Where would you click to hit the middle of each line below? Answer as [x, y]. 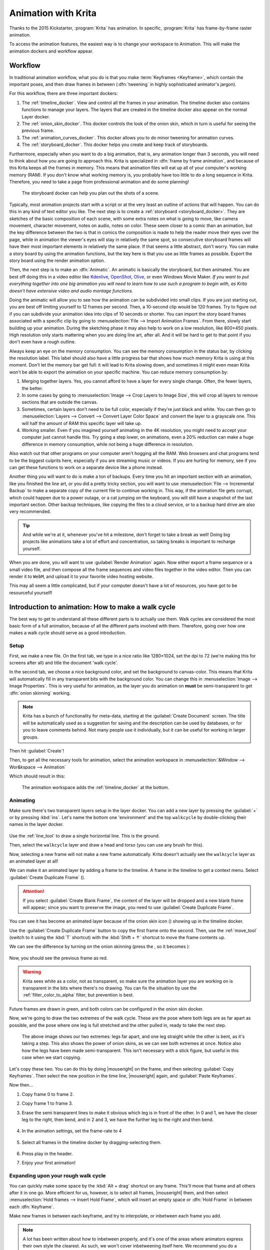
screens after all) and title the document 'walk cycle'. [63, 663]
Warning [32, 972]
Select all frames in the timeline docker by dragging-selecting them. [92, 1142]
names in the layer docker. [36, 824]
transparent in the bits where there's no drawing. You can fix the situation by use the [110, 988]
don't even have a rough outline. [42, 342]
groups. [31, 737]
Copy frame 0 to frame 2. [48, 1094]
